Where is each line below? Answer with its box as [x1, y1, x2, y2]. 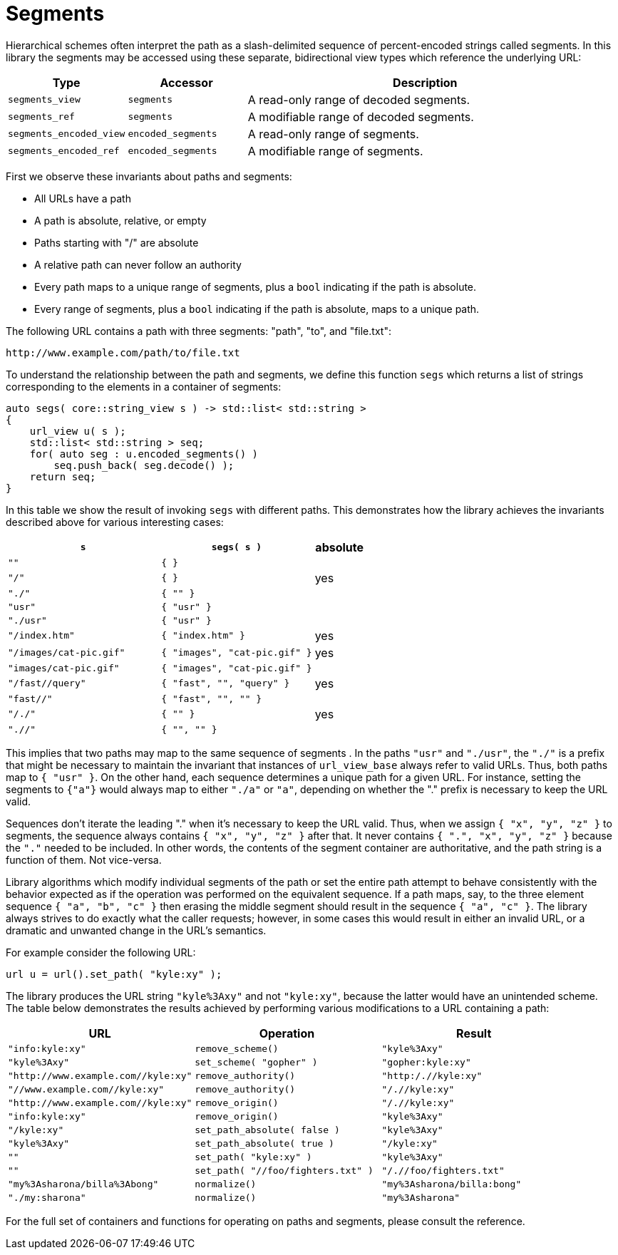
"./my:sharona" [8, 1192, 86, 1203]
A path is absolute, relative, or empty [34, 214, 207, 227]
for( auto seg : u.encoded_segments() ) [29, 448, 259, 460]
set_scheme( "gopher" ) [195, 1056, 318, 1068]
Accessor [160, 75, 213, 90]
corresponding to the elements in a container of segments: [6, 380, 282, 393]
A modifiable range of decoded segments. [247, 109, 474, 124]
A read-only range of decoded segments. [247, 92, 470, 107]
